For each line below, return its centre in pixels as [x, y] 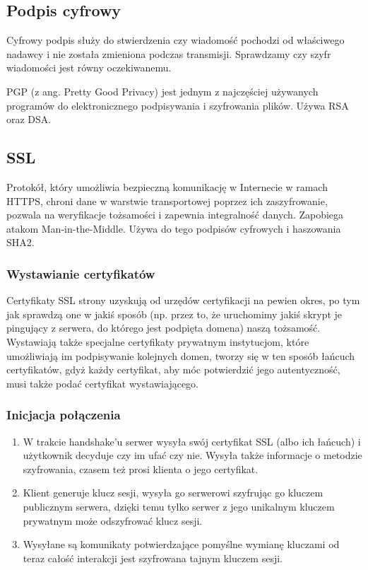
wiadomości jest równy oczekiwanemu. [89, 68]
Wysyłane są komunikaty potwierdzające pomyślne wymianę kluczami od [181, 544]
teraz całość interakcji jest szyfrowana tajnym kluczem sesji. [153, 558]
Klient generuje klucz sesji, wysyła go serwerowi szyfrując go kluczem [173, 493]
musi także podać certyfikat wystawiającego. [103, 383]
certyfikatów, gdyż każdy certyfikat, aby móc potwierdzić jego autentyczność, [173, 370]
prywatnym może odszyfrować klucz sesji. [113, 520]
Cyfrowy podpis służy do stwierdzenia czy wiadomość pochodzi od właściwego [176, 40]
